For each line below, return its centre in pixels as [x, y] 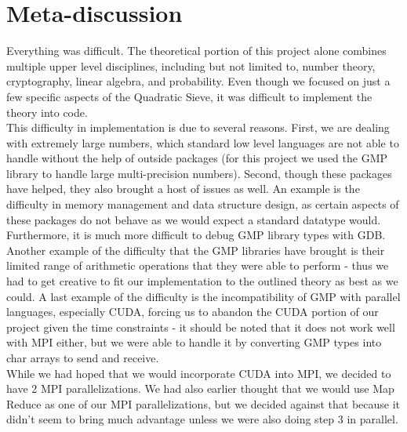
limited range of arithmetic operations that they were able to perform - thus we [198, 265]
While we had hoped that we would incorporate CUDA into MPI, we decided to [199, 373]
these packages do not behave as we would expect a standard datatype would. [194, 219]
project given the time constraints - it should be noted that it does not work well [201, 327]
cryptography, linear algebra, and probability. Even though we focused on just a [198, 81]
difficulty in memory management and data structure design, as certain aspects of [203, 204]
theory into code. [47, 112]
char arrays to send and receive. [83, 358]
